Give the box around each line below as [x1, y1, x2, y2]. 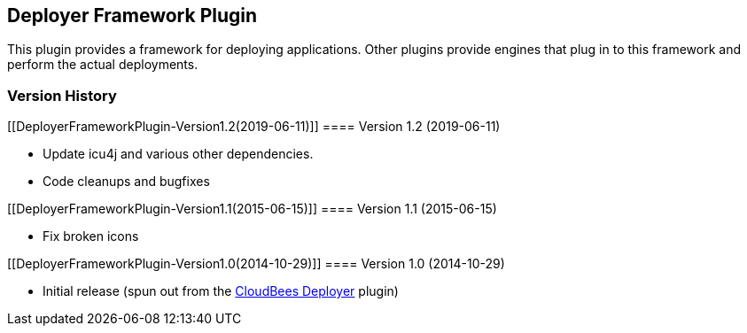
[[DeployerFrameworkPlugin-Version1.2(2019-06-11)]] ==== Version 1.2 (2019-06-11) [7, 119, 501, 135]
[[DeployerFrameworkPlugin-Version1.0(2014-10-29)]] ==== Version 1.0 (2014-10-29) [7, 256, 505, 272]
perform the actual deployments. [7, 57, 198, 73]
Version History [7, 86, 117, 105]
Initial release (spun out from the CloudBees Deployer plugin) [43, 283, 399, 299]
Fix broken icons [43, 228, 139, 244]
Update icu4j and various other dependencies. [43, 146, 314, 162]
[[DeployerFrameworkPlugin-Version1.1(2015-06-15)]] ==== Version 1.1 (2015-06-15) [7, 201, 497, 217]
